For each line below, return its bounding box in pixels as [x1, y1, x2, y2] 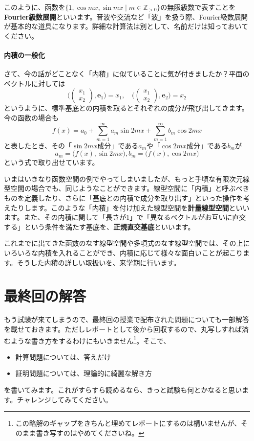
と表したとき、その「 [4, 140, 72, 150]
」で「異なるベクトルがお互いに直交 [129, 212, 246, 222]
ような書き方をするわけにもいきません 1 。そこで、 [10, 334, 170, 346]
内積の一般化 [4, 49, 45, 60]
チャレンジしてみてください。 [17, 394, 112, 404]
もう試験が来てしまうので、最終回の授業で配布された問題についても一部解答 [4, 314, 249, 325]
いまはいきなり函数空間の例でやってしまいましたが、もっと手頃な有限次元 [4, 173, 243, 184]
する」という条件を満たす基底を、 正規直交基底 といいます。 [4, 221, 195, 232]
